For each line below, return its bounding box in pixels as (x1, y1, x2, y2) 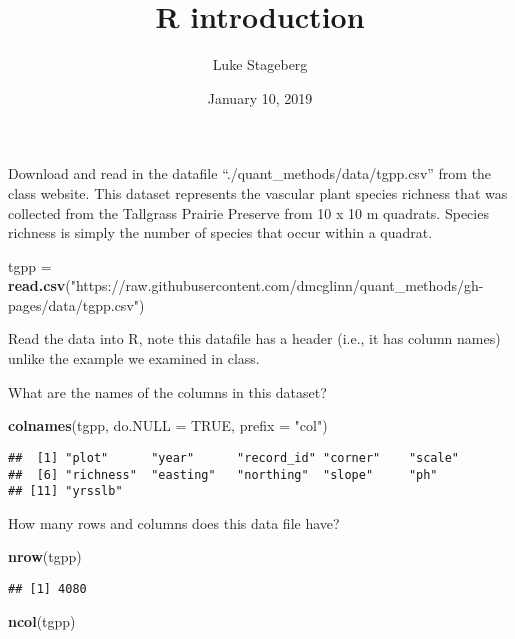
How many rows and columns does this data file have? (8, 512, 340, 533)
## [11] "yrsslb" (8, 484, 123, 499)
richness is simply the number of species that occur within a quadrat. (8, 222, 433, 243)
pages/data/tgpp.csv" (8, 294, 140, 315)
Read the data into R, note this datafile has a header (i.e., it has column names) (8, 328, 501, 349)
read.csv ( (8, 275, 71, 296)
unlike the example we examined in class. (8, 348, 260, 369)
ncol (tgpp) (8, 610, 76, 631)
